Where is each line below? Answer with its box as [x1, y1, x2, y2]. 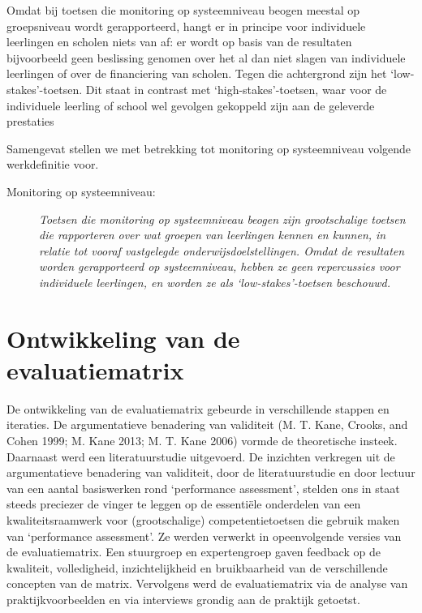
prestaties [6, 113, 54, 130]
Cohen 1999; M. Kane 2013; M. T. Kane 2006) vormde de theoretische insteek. [6, 432, 398, 448]
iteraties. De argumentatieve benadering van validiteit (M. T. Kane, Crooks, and [6, 416, 408, 433]
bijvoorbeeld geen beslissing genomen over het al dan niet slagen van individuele [6, 49, 406, 66]
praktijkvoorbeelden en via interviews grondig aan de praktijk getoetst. [6, 590, 360, 607]
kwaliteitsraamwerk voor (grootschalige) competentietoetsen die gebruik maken [6, 511, 400, 528]
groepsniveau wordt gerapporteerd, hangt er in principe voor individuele [6, 17, 366, 34]
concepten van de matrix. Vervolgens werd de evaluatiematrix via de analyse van [6, 575, 408, 592]
